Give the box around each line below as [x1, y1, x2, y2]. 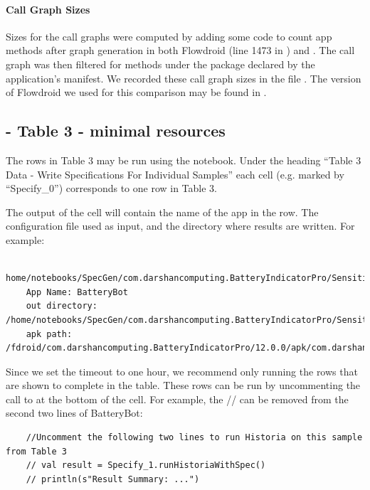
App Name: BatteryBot [26, 287, 128, 297]
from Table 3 [6, 446, 67, 457]
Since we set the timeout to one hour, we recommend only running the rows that [6, 363, 358, 378]
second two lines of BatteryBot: [6, 405, 143, 420]
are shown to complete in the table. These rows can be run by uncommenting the [6, 378, 361, 393]
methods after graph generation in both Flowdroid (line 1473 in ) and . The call [6, 43, 355, 58]
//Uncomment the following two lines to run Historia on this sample [26, 432, 363, 443]
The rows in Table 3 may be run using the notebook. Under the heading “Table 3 [6, 152, 361, 167]
